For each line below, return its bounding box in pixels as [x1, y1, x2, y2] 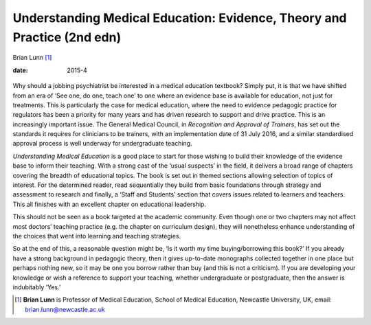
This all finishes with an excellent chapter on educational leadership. [12, 200, 206, 208]
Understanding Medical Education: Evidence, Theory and [12, 10, 347, 25]
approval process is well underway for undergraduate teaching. [12, 139, 192, 148]
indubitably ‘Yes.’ [12, 282, 61, 291]
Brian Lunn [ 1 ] [12, 54, 52, 62]
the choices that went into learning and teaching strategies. [12, 232, 181, 240]
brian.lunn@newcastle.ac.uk [25, 305, 106, 313]
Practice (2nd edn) [12, 30, 122, 45]
